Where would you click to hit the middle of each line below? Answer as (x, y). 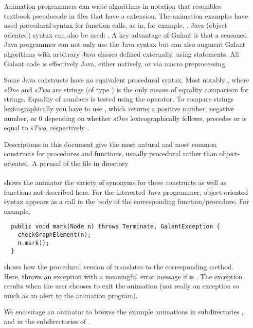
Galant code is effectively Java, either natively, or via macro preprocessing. (116, 63)
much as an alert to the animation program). (71, 295)
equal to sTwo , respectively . (47, 128)
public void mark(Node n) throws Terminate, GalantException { (115, 227)
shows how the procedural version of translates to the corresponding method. (119, 267)
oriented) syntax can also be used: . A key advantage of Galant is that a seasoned (126, 34)
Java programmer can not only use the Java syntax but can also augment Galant (125, 44)
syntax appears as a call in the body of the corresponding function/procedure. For (126, 201)
